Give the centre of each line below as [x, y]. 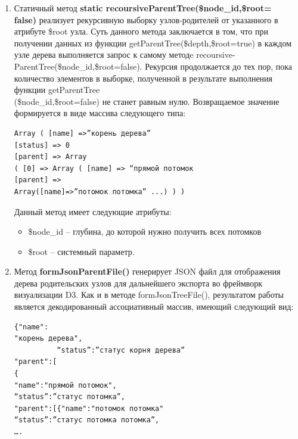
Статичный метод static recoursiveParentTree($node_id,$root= [143, 8]
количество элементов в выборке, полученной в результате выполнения [143, 78]
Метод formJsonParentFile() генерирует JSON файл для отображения [147, 271]
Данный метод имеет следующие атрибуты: [93, 211]
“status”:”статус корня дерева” [121, 350]
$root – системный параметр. [81, 251]
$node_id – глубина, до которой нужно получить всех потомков [145, 231]
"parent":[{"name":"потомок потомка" [89, 408]
